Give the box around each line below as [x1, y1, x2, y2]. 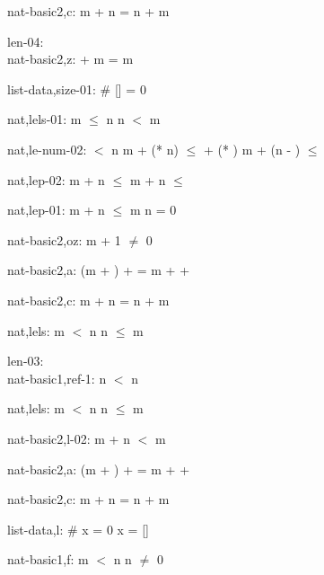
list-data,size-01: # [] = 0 [7, 79, 146, 98]
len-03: [7, 351, 44, 370]
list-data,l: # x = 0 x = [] [7, 519, 149, 538]
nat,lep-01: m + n [7, 200, 105, 219]
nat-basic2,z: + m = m [7, 49, 134, 68]
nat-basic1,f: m [7, 550, 89, 569]
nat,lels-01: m [7, 110, 82, 128]
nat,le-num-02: [7, 139, 87, 158]
